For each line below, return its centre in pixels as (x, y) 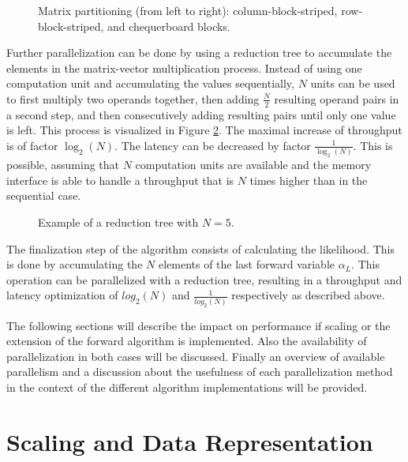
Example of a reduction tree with (118, 222)
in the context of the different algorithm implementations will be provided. (187, 387)
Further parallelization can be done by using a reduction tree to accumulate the (199, 53)
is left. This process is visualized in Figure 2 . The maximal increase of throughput (204, 130)
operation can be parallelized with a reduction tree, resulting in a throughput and (204, 279)
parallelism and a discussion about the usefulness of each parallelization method (200, 372)
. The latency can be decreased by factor (213, 145)
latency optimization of (62, 295)
